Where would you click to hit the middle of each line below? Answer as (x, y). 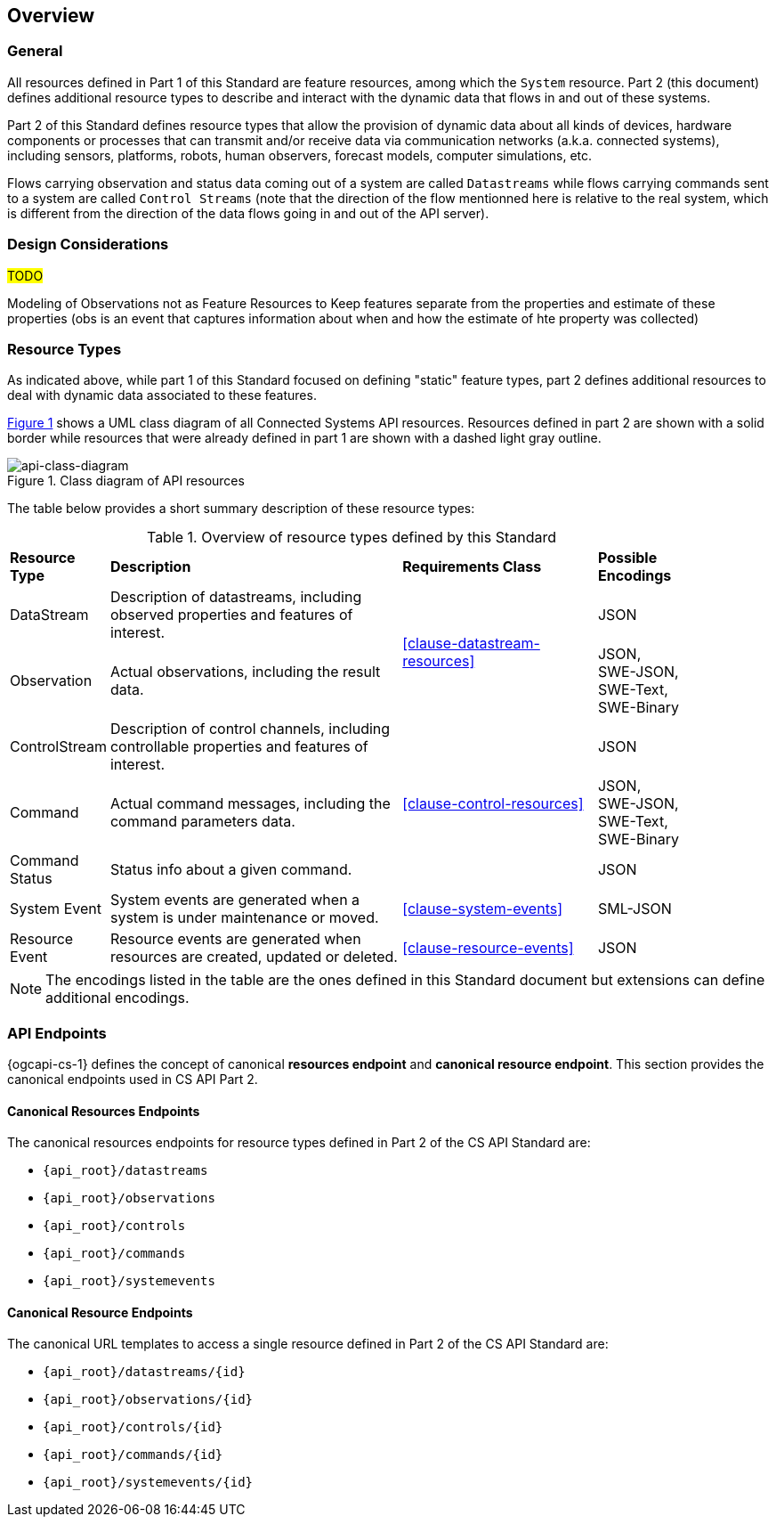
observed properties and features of (231, 615)
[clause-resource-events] (488, 948)
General (35, 51)
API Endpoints (57, 1033)
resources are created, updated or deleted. (254, 957)
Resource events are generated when (235, 939)
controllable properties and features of (239, 747)
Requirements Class (472, 567)
